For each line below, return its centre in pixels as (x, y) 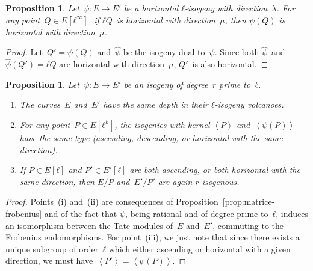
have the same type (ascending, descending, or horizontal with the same (151, 138)
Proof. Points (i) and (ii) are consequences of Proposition (112, 202)
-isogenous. (219, 181)
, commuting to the (248, 225)
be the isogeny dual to (164, 52)
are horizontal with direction (112, 64)
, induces (292, 213)
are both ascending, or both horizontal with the (215, 170)
